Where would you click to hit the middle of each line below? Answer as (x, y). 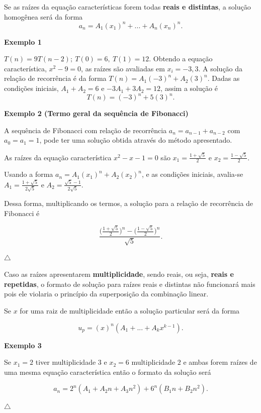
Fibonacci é (22, 213)
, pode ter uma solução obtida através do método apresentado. (136, 140)
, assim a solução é (189, 88)
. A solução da (221, 68)
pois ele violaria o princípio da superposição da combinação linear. (106, 294)
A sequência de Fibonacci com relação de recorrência (85, 130)
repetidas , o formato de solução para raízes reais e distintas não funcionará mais (130, 284)
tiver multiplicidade (66, 362)
